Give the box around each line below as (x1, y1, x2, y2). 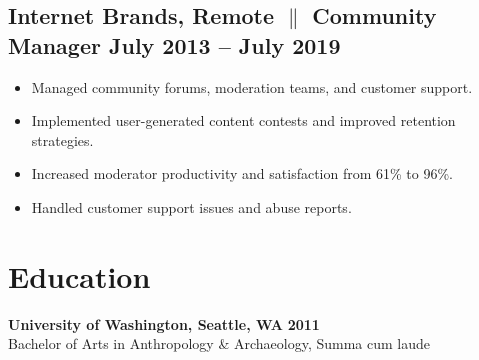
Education (8, 255, 151, 296)
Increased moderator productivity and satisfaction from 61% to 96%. (31, 163, 454, 184)
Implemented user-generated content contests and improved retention (31, 110, 456, 131)
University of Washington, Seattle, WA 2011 (8, 313, 320, 334)
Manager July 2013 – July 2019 (8, 29, 341, 60)
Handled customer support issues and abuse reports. (31, 196, 352, 217)
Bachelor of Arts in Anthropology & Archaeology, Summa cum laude (8, 333, 431, 354)
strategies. (31, 129, 94, 150)
